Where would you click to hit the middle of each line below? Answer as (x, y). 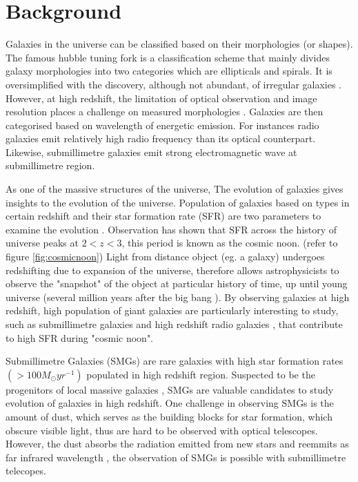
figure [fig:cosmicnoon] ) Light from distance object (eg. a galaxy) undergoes (165, 257)
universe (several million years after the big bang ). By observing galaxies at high (178, 297)
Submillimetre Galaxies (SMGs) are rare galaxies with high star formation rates (175, 361)
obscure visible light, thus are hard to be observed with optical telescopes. (162, 430)
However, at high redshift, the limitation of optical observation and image (161, 98)
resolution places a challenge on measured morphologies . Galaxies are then (165, 112)
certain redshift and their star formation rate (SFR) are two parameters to (163, 216)
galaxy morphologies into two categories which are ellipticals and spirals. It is (169, 71)
